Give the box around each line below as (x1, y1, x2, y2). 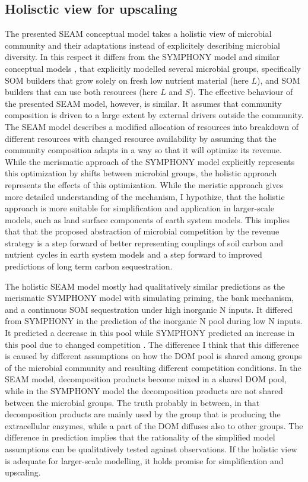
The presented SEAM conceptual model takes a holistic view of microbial (5, 27, 272, 40)
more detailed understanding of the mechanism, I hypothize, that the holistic (5, 190, 285, 202)
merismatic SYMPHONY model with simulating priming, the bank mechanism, (5, 291, 294, 304)
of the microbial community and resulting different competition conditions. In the (5, 361, 301, 373)
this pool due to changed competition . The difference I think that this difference (5, 338, 299, 350)
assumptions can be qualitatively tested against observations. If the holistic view (5, 442, 297, 455)
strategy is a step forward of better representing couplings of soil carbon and (5, 236, 283, 249)
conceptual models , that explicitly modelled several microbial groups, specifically (5, 62, 301, 74)
